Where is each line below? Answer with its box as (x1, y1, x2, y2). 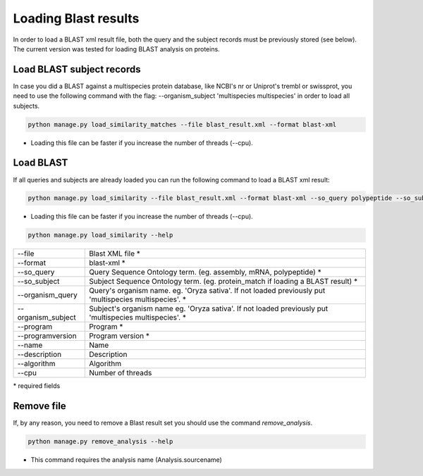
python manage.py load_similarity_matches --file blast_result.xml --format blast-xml (27, 120, 337, 128)
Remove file (13, 400, 66, 412)
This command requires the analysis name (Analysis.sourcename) (30, 456, 222, 464)
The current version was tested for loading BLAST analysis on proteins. (13, 44, 220, 53)
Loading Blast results (13, 11, 140, 26)
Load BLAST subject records (13, 63, 141, 75)
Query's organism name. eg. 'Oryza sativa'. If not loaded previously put (89, 286, 326, 296)
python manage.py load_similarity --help (27, 231, 173, 239)
